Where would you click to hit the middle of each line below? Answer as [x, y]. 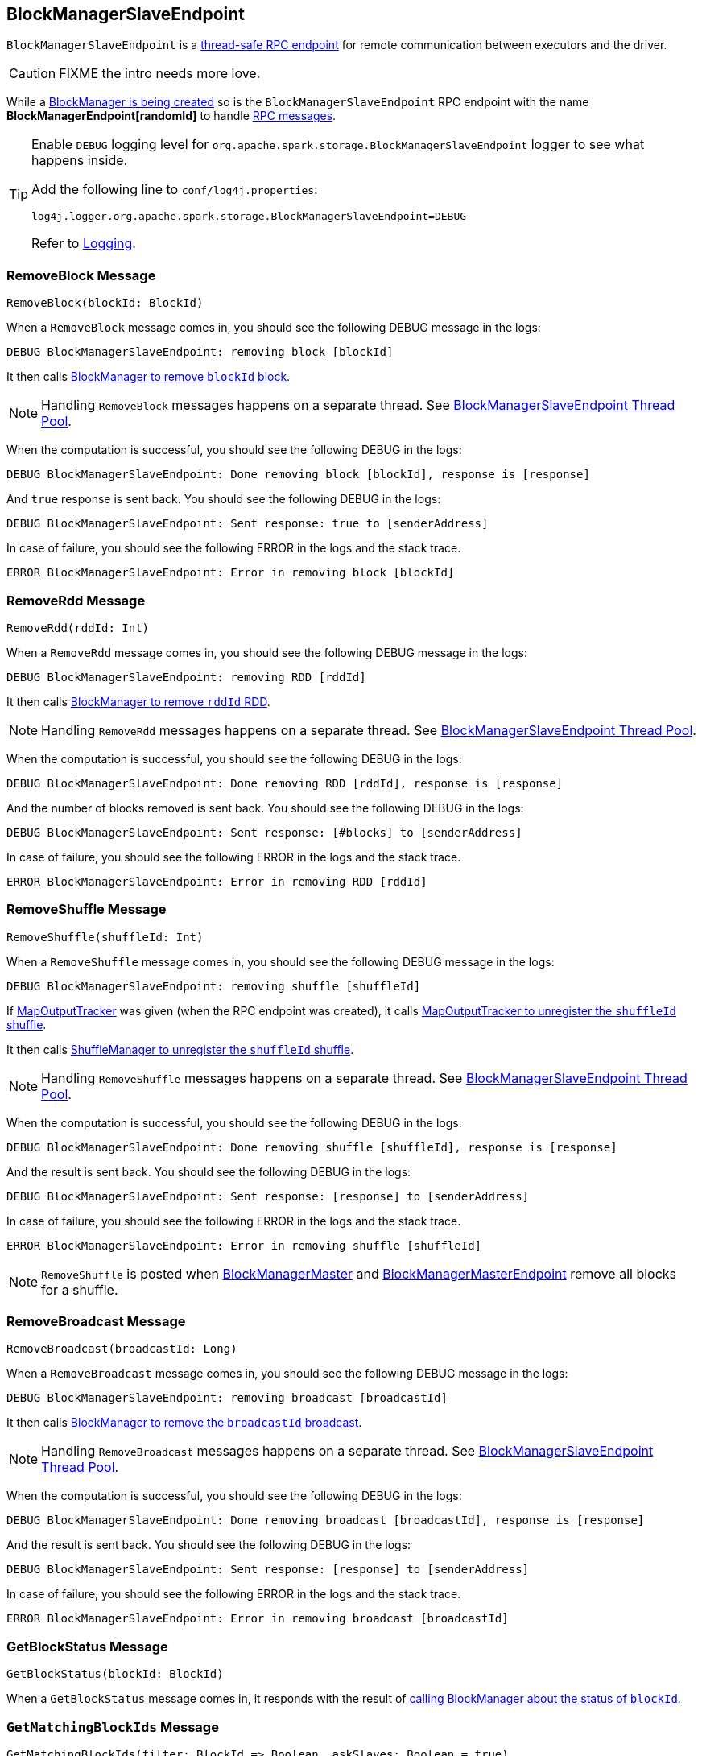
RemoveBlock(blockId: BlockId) [105, 303]
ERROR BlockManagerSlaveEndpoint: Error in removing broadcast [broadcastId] [258, 1619]
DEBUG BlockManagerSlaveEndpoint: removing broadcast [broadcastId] [227, 1398]
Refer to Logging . [84, 244]
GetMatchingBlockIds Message [113, 1727]
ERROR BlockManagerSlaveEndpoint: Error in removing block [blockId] [231, 573]
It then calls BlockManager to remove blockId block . [149, 377]
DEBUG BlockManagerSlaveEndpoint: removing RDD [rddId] [186, 677]
